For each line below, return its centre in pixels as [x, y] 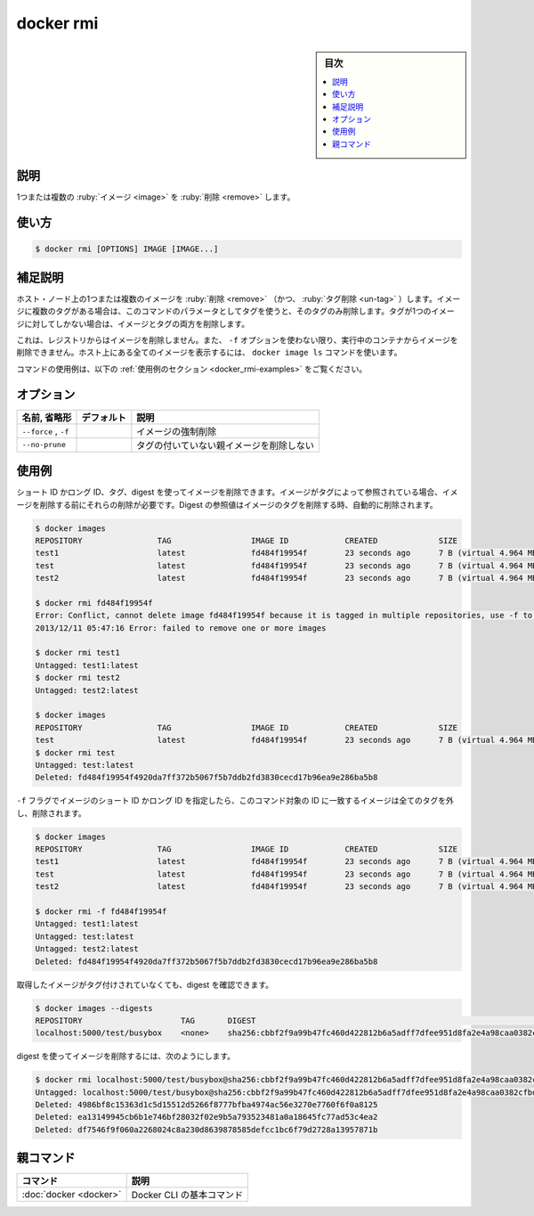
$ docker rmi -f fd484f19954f [101, 912]
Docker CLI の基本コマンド [187, 1196]
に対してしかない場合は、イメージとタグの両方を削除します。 [136, 323]
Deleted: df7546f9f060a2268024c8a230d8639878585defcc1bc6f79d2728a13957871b [206, 1130]
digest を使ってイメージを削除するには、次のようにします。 [126, 1057]
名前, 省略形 [47, 417]
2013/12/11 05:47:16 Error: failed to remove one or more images [181, 628]
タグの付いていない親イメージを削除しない [226, 445]
